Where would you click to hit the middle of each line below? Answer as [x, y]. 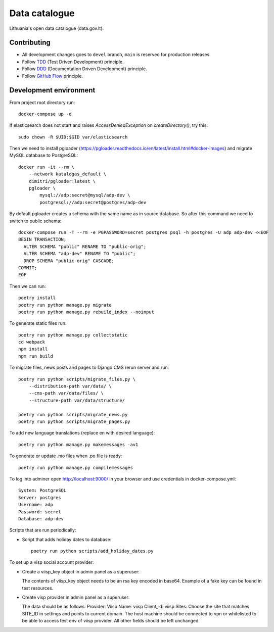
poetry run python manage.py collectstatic [73, 335]
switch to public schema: [35, 221]
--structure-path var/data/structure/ [77, 400]
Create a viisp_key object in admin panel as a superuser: [81, 571]
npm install [33, 349]
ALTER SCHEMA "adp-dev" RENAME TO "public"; [80, 254]
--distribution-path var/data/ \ [70, 386]
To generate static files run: [38, 323]
